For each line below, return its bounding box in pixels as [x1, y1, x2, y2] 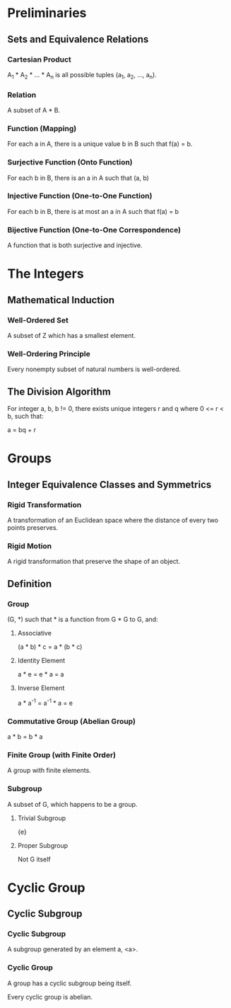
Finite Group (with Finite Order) [7, 749, 117, 759]
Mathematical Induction [7, 294, 115, 306]
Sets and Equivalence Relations [7, 33, 149, 45]
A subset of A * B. [7, 106, 61, 114]
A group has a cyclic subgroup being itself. [7, 979, 132, 987]
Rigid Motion [7, 540, 52, 550]
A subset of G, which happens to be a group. [7, 800, 138, 808]
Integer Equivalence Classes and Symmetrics [7, 478, 212, 490]
